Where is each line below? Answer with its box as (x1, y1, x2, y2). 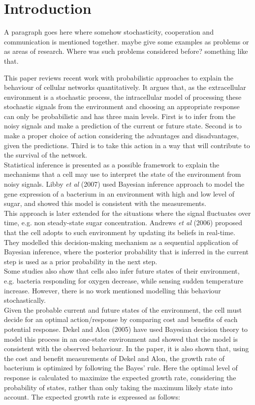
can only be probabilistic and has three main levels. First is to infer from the (4, 111, 236, 121)
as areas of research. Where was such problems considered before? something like (4, 46, 248, 56)
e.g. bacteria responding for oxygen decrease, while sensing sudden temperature (4, 275, 243, 285)
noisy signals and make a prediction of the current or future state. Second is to (4, 121, 242, 131)
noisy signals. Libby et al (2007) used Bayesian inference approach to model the (4, 179, 245, 189)
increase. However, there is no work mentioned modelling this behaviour (4, 285, 221, 295)
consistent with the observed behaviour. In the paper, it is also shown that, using (4, 343, 249, 354)
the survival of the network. (4, 150, 87, 160)
